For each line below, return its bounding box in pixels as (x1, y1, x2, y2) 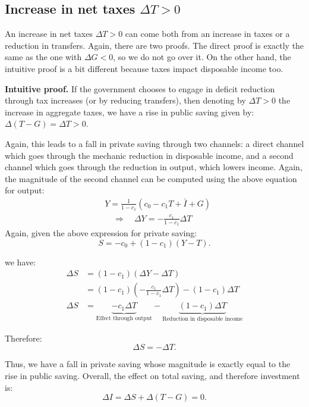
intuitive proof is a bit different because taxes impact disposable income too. (5, 62, 283, 74)
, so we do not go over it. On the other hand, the (113, 51, 291, 63)
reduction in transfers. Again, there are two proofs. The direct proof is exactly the (5, 39, 304, 51)
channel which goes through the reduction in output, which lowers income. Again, (5, 161, 302, 173)
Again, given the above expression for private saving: (5, 227, 197, 239)
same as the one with (5, 51, 82, 63)
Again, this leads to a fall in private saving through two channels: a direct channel (5, 137, 304, 149)
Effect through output (96, 315, 153, 321)
